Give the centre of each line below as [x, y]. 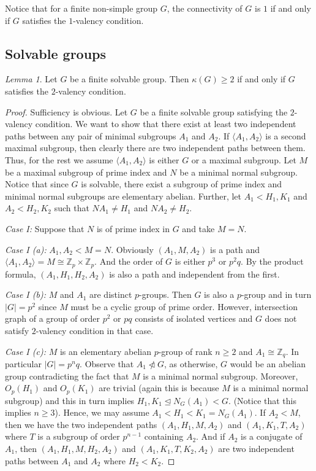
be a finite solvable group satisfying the [214, 111]
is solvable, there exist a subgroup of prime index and [182, 184]
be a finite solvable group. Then [130, 79]
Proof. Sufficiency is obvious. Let [66, 111]
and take [198, 228]
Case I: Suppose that [45, 228]
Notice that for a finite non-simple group [81, 8]
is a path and [235, 249]
